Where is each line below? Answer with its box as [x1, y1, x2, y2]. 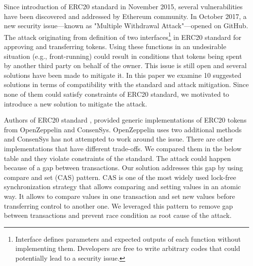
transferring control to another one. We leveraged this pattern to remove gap [4, 200, 233, 211]
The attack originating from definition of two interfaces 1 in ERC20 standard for [4, 30, 242, 42]
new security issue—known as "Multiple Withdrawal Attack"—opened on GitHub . [4, 20, 248, 31]
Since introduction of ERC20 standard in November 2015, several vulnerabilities [4, 1, 243, 11]
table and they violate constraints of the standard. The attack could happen [4, 153, 231, 163]
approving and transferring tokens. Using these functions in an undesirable [4, 41, 226, 52]
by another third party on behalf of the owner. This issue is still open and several [4, 60, 247, 71]
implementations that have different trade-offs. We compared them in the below [4, 143, 242, 153]
